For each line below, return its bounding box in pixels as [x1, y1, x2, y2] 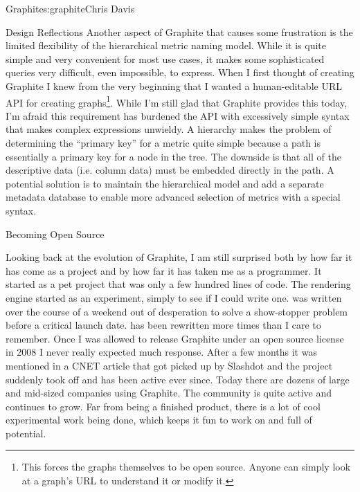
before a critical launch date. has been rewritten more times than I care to [6, 318, 321, 332]
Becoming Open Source [6, 226, 105, 241]
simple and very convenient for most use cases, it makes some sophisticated [6, 51, 325, 66]
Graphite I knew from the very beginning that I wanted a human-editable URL [6, 78, 342, 93]
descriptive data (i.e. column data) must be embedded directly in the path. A [6, 163, 334, 177]
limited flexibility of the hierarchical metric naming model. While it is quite [6, 38, 326, 53]
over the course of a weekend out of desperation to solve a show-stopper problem [6, 304, 348, 318]
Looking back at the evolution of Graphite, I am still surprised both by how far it [6, 250, 352, 264]
